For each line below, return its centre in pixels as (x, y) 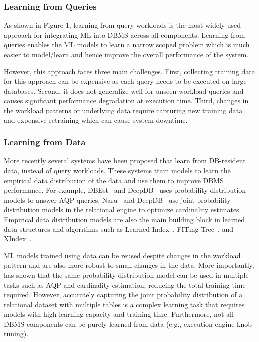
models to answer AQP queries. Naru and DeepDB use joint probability (117, 199)
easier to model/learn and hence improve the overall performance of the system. (126, 54)
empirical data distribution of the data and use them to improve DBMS (114, 180)
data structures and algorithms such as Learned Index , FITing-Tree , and (119, 229)
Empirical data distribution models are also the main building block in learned (125, 219)
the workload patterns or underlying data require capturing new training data (123, 110)
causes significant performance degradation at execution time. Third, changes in (126, 100)
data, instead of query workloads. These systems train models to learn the (117, 170)
